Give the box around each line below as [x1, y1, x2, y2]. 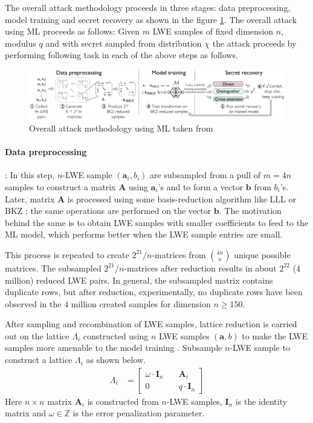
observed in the [5, 297, 62, 310]
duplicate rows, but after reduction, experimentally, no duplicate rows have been [5, 285, 303, 298]
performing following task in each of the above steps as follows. [5, 48, 238, 61]
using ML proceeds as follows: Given [5, 25, 140, 38]
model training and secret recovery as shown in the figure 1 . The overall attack [5, 13, 297, 25]
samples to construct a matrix [5, 180, 116, 193]
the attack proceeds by [212, 36, 297, 49]
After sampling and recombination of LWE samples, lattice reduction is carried [5, 318, 297, 330]
